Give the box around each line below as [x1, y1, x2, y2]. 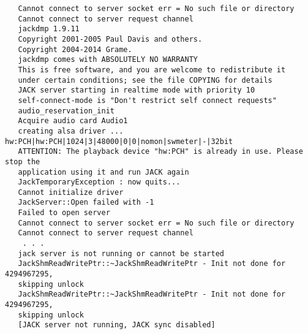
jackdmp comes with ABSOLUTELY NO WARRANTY [18, 55, 198, 64]
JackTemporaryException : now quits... [18, 178, 181, 187]
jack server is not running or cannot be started [18, 249, 224, 258]
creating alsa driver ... [18, 126, 124, 135]
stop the [5, 157, 40, 166]
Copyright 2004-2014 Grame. [18, 45, 132, 54]
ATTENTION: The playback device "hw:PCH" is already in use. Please [18, 147, 303, 156]
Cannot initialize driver [18, 188, 124, 197]
